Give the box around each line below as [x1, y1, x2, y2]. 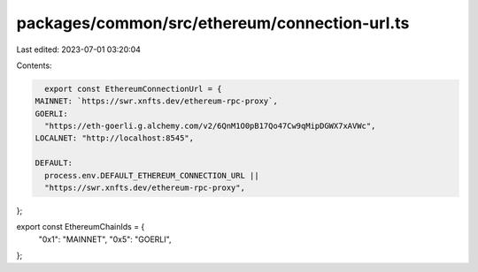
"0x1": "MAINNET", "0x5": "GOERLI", [38, 234, 172, 245]
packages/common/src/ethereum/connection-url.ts [16, 13, 410, 33]
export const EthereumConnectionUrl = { [44, 84, 222, 94]
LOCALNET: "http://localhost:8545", [35, 133, 195, 143]
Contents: [16, 60, 52, 71]
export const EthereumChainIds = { [16, 222, 145, 232]
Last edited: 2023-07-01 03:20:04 [16, 44, 142, 55]
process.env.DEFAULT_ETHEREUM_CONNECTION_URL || [44, 170, 260, 180]
